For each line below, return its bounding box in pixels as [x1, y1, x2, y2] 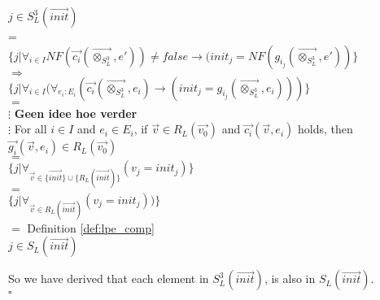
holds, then [297, 120, 353, 137]
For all [14, 120, 47, 137]
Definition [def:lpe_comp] [27, 219, 155, 236]
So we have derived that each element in [8, 270, 209, 287]
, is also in [264, 270, 316, 287]
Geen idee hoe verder [14, 104, 138, 121]
